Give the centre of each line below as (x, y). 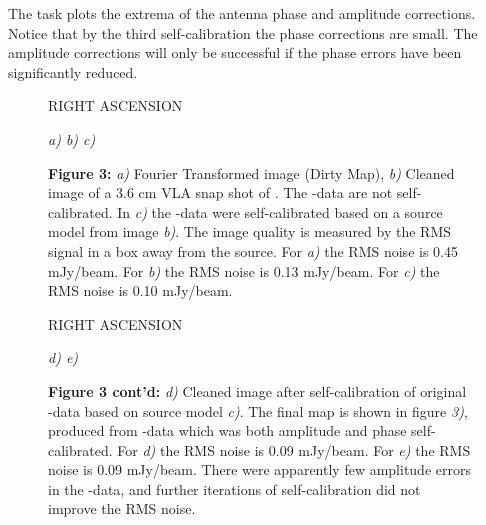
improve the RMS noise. (122, 508)
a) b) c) (72, 138)
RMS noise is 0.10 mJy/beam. (140, 290)
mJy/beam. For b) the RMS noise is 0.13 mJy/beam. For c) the (244, 270)
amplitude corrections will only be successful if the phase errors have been (235, 52)
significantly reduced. (73, 71)
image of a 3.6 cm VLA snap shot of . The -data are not (220, 192)
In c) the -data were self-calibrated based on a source (280, 211)
